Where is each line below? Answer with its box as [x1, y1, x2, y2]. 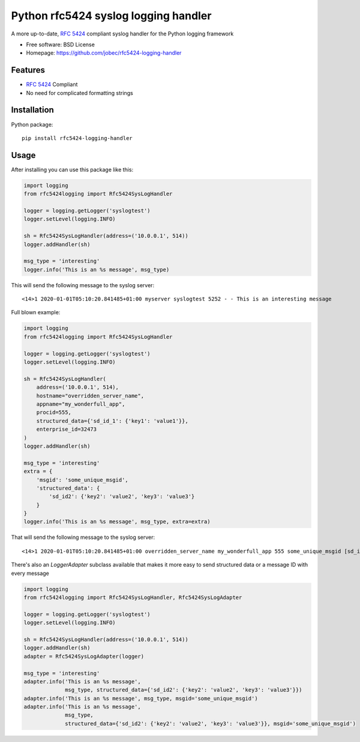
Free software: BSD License [26, 41, 95, 48]
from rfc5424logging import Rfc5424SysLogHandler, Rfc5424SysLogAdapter [23, 594, 242, 601]
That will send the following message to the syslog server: [11, 534, 155, 541]
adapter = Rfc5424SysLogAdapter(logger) [23, 652, 144, 660]
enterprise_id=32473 [36, 426, 97, 433]
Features [11, 65, 45, 75]
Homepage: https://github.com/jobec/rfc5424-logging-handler [26, 49, 182, 56]
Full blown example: [11, 309, 61, 316]
